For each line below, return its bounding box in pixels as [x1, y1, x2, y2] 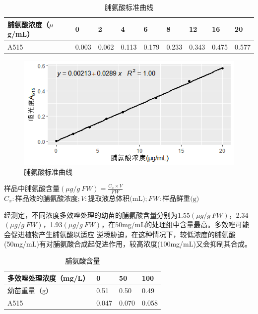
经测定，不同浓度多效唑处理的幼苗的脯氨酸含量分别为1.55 [4, 209, 190, 220]
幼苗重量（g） [7, 285, 53, 296]
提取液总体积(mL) [88, 195, 145, 203]
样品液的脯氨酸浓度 [15, 195, 78, 203]
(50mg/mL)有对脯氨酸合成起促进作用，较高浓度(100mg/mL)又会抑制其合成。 [4, 239, 252, 249]
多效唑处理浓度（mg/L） [7, 272, 90, 283]
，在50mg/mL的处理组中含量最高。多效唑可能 [101, 219, 250, 230]
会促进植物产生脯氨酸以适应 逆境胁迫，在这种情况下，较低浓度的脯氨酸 [4, 229, 236, 239]
